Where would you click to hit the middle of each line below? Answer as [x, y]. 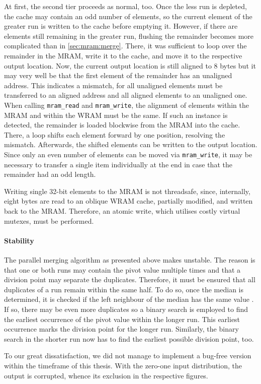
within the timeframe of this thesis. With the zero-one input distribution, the [123, 365]
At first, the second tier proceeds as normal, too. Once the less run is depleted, [125, 6]
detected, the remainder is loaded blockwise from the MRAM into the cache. [122, 125]
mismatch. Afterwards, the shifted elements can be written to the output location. [131, 144]
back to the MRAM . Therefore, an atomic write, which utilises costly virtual [122, 211]
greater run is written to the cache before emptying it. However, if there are [121, 26]
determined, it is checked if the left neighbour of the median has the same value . [129, 299]
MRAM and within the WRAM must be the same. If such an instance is [116, 115]
